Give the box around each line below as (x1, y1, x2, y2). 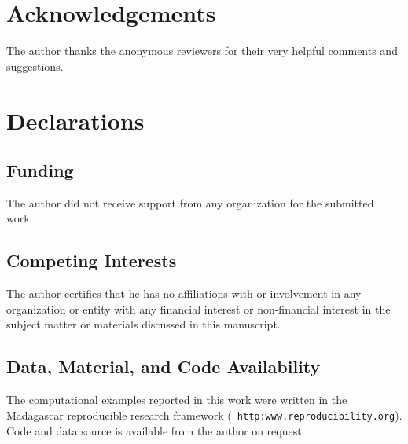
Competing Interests (6, 248, 177, 273)
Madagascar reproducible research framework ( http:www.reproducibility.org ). (6, 406, 402, 423)
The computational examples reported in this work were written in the (6, 391, 347, 408)
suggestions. (6, 57, 64, 74)
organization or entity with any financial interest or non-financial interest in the (6, 300, 391, 317)
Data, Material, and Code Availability (6, 354, 321, 379)
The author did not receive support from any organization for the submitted (6, 194, 374, 211)
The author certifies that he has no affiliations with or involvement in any (6, 285, 362, 302)
